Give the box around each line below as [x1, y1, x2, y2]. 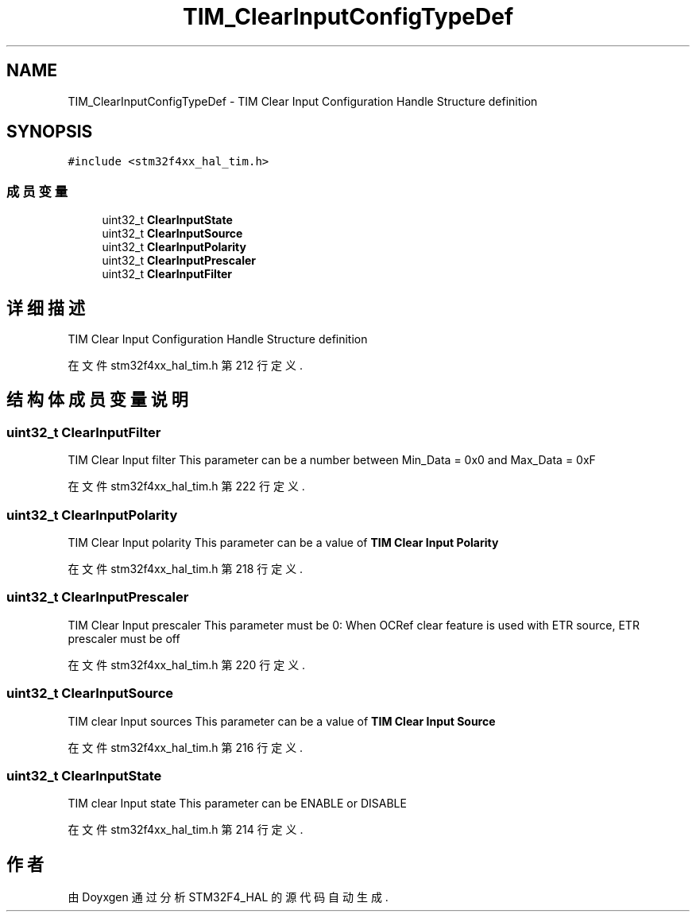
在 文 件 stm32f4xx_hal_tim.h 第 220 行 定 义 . [68, 657, 306, 672]
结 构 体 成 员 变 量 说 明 [6, 389, 188, 410]
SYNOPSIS [6, 122, 93, 142]
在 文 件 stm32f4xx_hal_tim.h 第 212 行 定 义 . [68, 358, 304, 373]
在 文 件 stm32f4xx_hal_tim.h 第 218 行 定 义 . [68, 562, 304, 575]
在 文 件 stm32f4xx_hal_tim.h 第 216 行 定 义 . [68, 740, 304, 754]
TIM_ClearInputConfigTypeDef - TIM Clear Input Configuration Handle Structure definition [68, 94, 538, 108]
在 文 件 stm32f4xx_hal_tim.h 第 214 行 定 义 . [68, 823, 304, 837]
